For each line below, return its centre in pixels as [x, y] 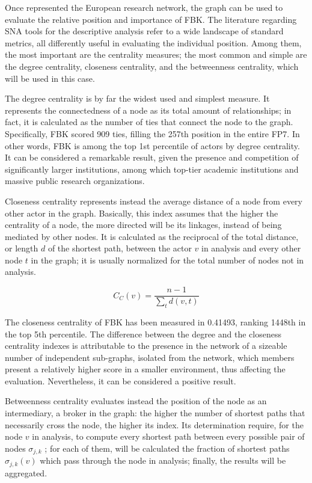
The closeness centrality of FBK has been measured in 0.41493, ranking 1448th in [155, 321]
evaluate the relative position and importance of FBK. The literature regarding [151, 19]
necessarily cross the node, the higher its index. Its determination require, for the [154, 424]
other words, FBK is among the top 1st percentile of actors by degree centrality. [152, 145]
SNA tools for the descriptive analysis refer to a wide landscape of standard [144, 31]
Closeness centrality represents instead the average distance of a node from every [154, 201]
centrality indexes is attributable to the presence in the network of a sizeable [146, 346]
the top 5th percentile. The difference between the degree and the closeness [143, 334]
